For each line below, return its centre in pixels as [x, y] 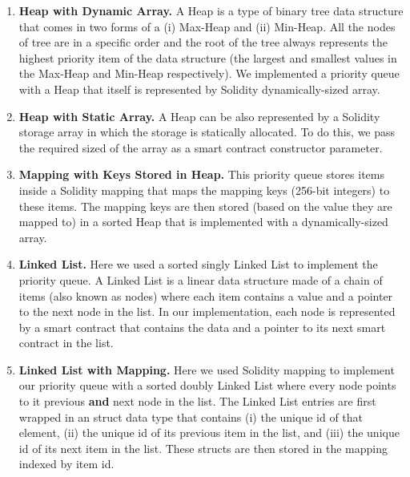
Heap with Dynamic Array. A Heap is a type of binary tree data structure [211, 10]
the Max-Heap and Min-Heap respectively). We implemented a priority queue [209, 73]
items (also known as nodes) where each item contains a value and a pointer [206, 295]
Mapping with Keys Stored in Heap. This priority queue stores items [201, 174]
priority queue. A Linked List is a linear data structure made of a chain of [201, 279]
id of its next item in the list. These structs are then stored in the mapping [203, 448]
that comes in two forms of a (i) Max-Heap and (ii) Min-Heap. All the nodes [207, 26]
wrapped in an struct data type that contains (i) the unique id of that [191, 416]
